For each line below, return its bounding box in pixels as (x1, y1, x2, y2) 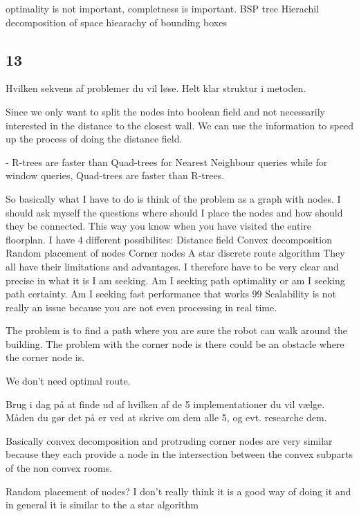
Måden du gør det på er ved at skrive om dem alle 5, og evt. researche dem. (6, 410, 327, 425)
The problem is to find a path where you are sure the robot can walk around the (6, 323, 347, 338)
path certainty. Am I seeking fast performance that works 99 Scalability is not (6, 286, 337, 301)
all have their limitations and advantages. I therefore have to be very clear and (6, 259, 339, 273)
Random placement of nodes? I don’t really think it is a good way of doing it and (6, 483, 351, 498)
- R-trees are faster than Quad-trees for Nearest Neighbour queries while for (6, 154, 328, 169)
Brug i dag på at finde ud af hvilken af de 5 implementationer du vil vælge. (6, 396, 325, 411)
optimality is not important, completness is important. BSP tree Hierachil (6, 1, 320, 15)
